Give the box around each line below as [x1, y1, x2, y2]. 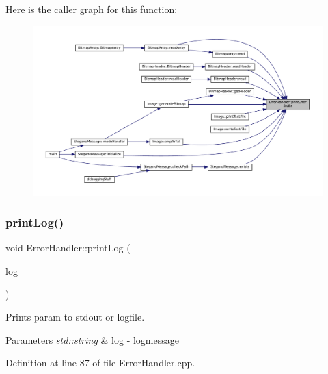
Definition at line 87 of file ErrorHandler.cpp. [5, 356, 195, 370]
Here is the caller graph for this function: [5, 2, 178, 16]
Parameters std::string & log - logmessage [5, 332, 179, 347]
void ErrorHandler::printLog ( [5, 240, 131, 255]
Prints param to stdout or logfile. [5, 310, 145, 324]
